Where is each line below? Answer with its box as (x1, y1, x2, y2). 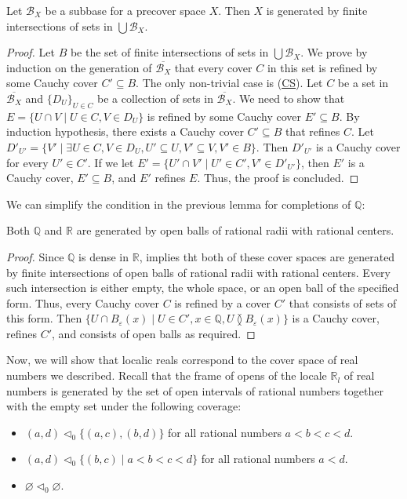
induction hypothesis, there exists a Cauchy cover (6, 123, 244, 140)
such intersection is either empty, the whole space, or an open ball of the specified (6, 279, 399, 296)
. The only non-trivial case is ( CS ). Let (136, 75, 323, 91)
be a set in (337, 75, 389, 91)
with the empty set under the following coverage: (6, 398, 242, 414)
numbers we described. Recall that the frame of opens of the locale (6, 367, 327, 384)
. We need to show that (232, 89, 345, 106)
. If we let (87, 154, 134, 170)
